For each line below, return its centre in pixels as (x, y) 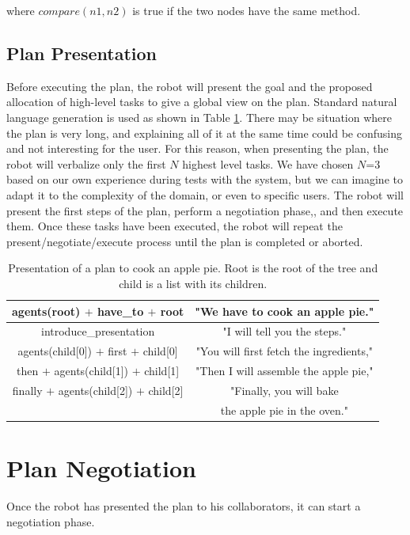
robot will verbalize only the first (86, 163)
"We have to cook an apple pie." (285, 311)
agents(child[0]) (55, 351)
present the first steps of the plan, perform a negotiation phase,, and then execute (205, 210)
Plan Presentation (82, 53)
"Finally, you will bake (285, 390)
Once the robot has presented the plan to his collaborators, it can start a (184, 505)
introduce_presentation (98, 331)
